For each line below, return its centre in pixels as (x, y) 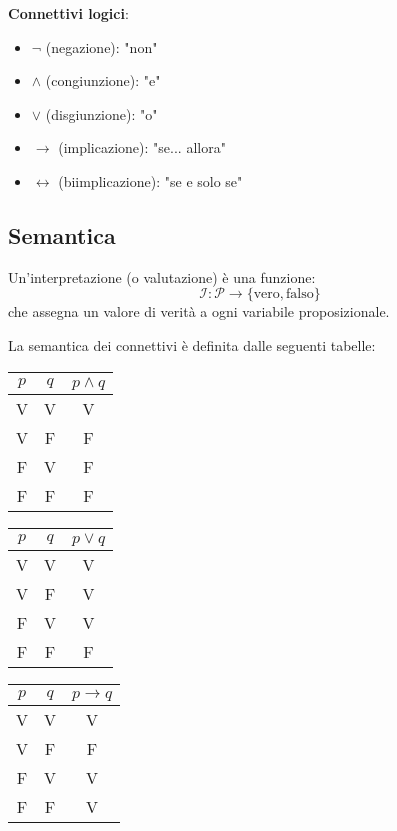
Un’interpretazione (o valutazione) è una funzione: (162, 276)
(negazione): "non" (101, 46)
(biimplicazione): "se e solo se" (150, 180)
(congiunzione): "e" (103, 80)
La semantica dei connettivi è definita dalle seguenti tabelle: (192, 344)
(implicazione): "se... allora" (142, 147)
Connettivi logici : (68, 13)
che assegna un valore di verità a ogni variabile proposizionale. (199, 311)
